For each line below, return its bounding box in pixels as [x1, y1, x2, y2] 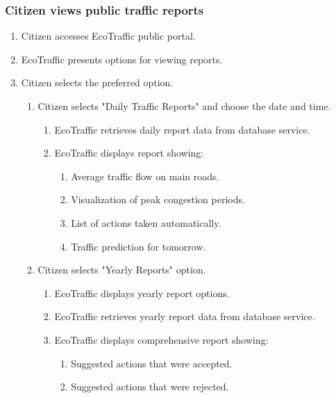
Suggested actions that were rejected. [71, 379, 229, 394]
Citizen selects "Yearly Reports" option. [37, 262, 206, 277]
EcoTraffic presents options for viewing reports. [21, 51, 223, 66]
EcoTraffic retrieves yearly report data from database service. [54, 309, 315, 324]
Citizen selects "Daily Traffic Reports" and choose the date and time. [37, 99, 331, 113]
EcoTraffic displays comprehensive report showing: [54, 332, 269, 347]
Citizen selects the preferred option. [21, 75, 174, 90]
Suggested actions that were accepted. [71, 356, 233, 370]
